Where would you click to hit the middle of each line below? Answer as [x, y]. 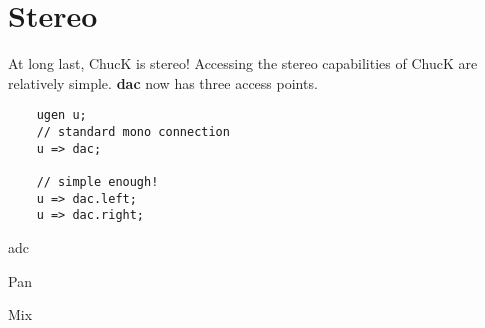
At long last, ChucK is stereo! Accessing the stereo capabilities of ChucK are [243, 63]
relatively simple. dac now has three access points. [163, 82]
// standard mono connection [133, 131]
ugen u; [61, 115]
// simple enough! [97, 181]
